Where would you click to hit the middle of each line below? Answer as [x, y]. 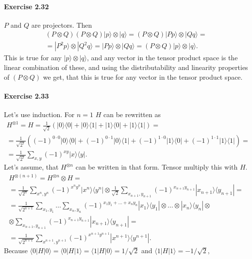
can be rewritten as [132, 114]
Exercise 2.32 [26, 6]
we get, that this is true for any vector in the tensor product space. [143, 77]
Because [16, 250]
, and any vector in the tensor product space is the [162, 58]
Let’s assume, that [31, 167]
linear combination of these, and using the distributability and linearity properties [126, 67]
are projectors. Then [62, 25]
